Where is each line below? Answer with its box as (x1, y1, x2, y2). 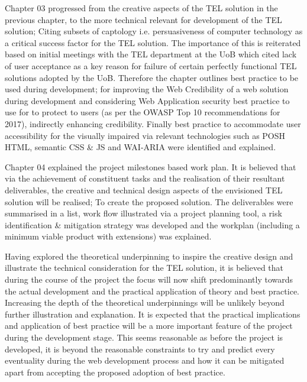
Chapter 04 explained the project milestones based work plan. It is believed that (5, 160, 296, 173)
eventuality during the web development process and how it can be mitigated (5, 354, 285, 367)
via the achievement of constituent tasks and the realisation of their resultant (5, 172, 285, 184)
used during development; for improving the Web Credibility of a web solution (5, 83, 289, 95)
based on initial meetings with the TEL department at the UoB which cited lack (5, 48, 297, 60)
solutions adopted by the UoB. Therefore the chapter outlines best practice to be (5, 71, 299, 83)
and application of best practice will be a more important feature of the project (5, 319, 293, 332)
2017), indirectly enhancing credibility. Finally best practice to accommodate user (5, 117, 301, 130)
